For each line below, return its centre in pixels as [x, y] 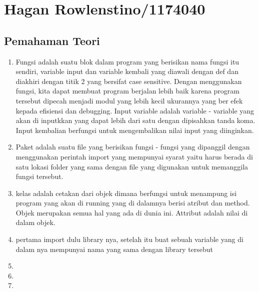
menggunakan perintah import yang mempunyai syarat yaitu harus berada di [134, 156]
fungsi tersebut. [39, 176]
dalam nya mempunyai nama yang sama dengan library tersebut [114, 249]
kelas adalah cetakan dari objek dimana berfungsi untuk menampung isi [126, 193]
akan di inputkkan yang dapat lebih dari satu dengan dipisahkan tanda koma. [135, 120]
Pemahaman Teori [52, 40]
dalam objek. [35, 222]
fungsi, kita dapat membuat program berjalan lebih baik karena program [128, 91]
